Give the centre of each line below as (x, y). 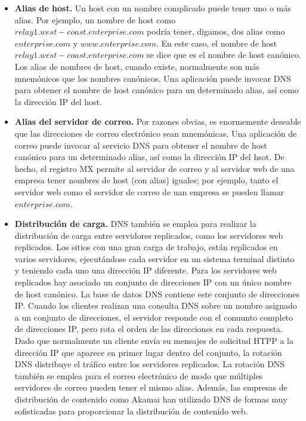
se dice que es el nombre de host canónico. (224, 55)
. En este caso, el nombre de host (217, 43)
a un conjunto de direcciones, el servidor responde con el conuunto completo (154, 317)
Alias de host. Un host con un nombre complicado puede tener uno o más (153, 8)
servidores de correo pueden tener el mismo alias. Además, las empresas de (151, 387)
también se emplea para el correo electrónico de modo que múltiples (139, 375)
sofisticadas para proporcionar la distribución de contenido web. (131, 411)
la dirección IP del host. (58, 101)
